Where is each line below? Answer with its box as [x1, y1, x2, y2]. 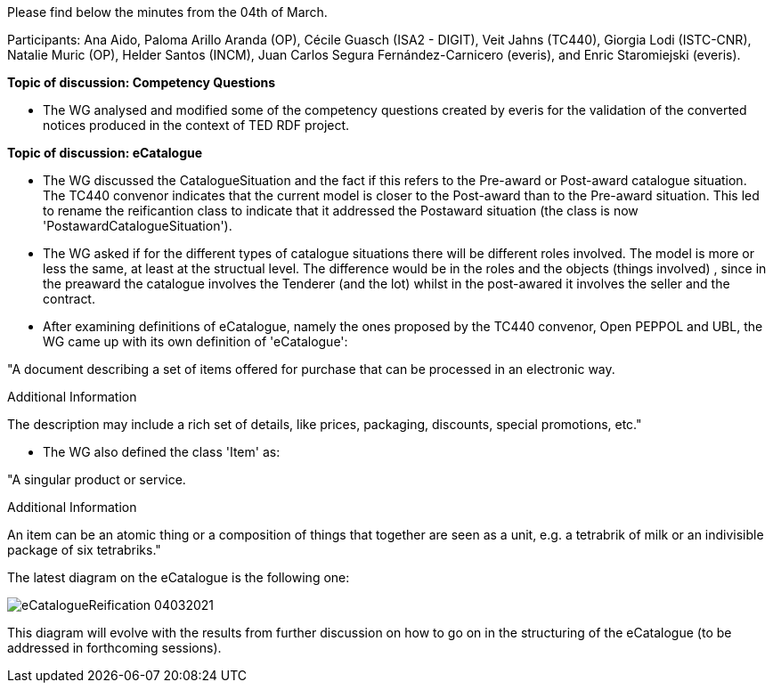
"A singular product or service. [7, 472, 186, 487]
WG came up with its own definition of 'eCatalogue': [43, 334, 348, 349]
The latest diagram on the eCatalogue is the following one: [7, 570, 350, 585]
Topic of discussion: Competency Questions [7, 75, 276, 90]
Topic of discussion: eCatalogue [7, 145, 203, 160]
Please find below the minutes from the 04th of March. [7, 4, 328, 20]
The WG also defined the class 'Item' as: [43, 444, 281, 459]
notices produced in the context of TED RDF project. [43, 118, 350, 133]
